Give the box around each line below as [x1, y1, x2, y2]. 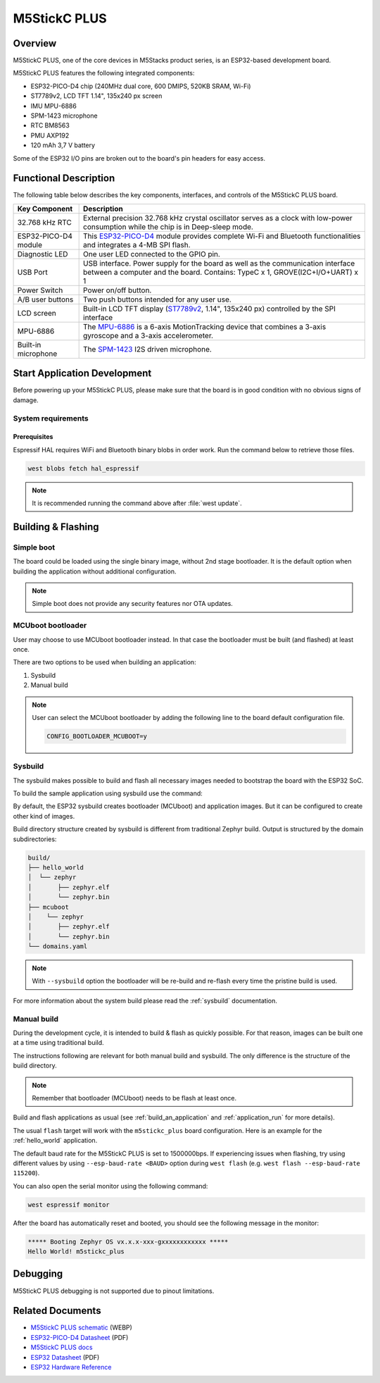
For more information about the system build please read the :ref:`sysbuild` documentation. [13, 996, 277, 1005]
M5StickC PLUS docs [30, 1343, 93, 1352]
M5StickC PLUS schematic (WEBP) [30, 1323, 133, 1332]
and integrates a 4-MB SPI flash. [83, 240, 191, 249]
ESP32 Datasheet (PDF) [30, 1353, 100, 1361]
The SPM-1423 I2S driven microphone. [83, 344, 213, 354]
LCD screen [17, 308, 56, 318]
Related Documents [13, 1305, 101, 1317]
